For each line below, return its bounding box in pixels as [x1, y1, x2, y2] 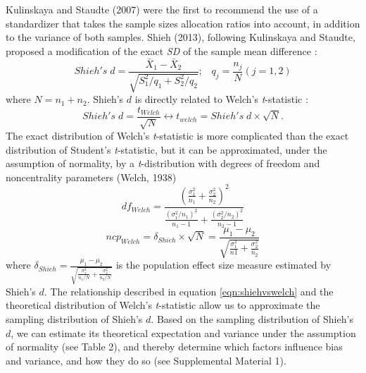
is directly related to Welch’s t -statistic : [134, 92, 308, 106]
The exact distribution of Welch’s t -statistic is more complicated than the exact [6, 128, 349, 143]
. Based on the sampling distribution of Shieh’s [151, 312, 353, 326]
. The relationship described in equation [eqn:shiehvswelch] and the [44, 283, 334, 298]
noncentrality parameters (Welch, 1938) [6, 169, 177, 184]
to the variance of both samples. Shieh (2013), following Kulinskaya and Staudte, [6, 30, 355, 44]
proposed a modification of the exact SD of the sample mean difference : [6, 43, 317, 58]
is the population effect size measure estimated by [115, 257, 332, 272]
